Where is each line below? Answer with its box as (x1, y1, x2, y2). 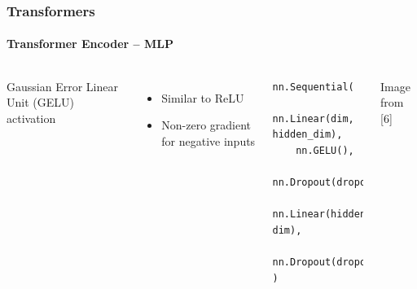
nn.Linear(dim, (272, 112, 354, 125)
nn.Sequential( (272, 81, 354, 93)
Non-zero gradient (161, 116, 252, 134)
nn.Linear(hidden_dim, (272, 208, 395, 221)
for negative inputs (161, 132, 256, 149)
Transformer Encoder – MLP (7, 35, 173, 52)
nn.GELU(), (296, 145, 354, 157)
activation (7, 109, 56, 126)
